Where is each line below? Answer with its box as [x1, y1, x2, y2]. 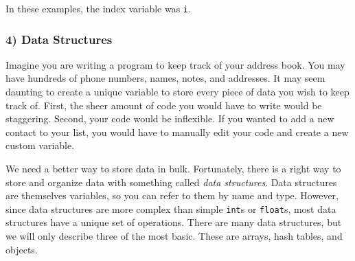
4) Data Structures [5, 30, 113, 47]
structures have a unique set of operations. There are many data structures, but [5, 215, 342, 229]
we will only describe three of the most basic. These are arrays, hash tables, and [5, 229, 343, 243]
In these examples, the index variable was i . [5, 1, 191, 15]
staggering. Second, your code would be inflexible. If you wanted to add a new [5, 111, 334, 126]
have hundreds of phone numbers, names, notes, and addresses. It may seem [5, 71, 325, 85]
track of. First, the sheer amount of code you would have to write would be [5, 98, 322, 112]
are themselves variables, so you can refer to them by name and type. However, [5, 188, 339, 203]
